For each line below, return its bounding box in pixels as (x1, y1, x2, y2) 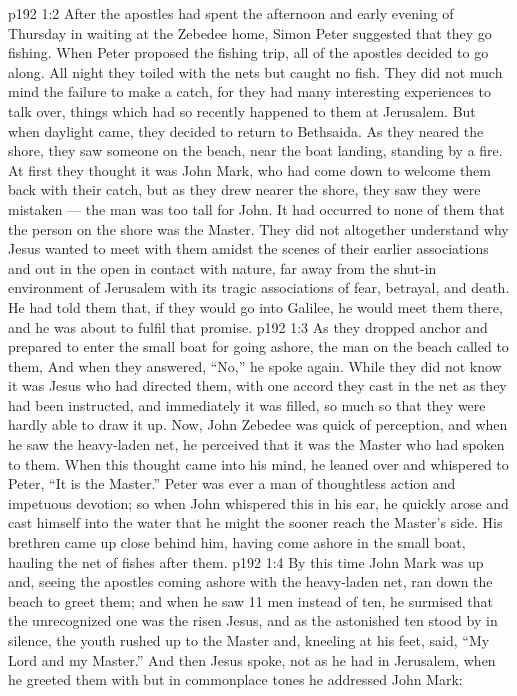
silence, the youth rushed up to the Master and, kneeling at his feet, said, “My (8, 630, 490, 650)
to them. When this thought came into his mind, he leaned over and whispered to (8, 453, 509, 474)
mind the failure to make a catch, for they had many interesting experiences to (8, 81, 491, 102)
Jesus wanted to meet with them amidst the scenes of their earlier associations (8, 238, 489, 259)
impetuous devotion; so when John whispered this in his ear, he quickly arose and (8, 492, 509, 513)
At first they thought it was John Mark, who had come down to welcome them (8, 159, 491, 180)
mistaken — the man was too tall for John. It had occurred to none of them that (8, 198, 505, 219)
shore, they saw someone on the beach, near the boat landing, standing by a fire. (8, 140, 503, 161)
